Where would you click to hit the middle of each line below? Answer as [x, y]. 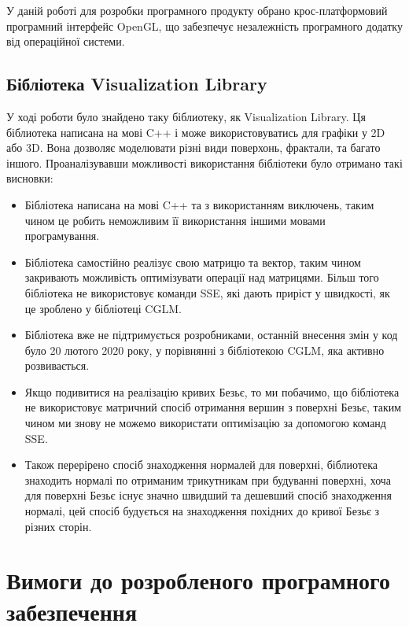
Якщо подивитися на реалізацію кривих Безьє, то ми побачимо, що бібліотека [212, 391]
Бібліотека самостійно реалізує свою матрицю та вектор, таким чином [193, 262]
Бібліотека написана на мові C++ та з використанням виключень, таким [199, 204]
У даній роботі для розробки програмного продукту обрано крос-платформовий [197, 10]
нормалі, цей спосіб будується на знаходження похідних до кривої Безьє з [202, 511]
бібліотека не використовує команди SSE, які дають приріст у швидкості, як [207, 292]
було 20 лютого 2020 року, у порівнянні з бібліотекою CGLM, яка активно [204, 350]
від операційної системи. [66, 41]
